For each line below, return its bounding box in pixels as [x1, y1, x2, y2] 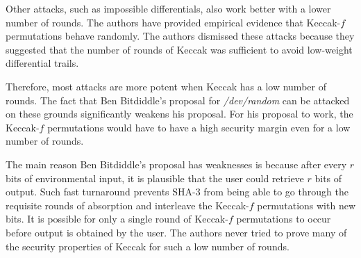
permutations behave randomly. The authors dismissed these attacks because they [6, 29, 355, 43]
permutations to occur [236, 211, 331, 226]
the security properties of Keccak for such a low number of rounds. [6, 239, 289, 253]
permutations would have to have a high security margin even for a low [47, 120, 351, 134]
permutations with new [257, 197, 356, 212]
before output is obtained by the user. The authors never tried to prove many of [6, 225, 347, 239]
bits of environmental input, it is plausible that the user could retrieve [6, 170, 304, 185]
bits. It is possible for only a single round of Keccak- [6, 211, 228, 226]
